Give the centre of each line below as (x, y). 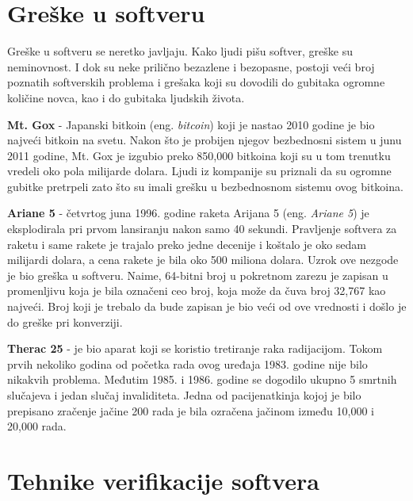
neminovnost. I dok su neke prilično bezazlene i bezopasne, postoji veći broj (191, 66)
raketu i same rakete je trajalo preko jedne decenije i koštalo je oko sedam (187, 244)
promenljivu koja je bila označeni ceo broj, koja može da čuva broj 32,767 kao (197, 291)
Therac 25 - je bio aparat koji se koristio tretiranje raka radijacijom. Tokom (195, 348)
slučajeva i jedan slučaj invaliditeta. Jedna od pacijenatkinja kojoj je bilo (184, 395)
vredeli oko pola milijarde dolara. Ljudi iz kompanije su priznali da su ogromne (199, 171)
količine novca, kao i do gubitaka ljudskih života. (126, 97)
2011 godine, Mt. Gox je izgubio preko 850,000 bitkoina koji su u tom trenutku (199, 155)
